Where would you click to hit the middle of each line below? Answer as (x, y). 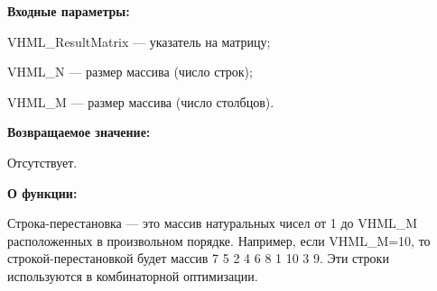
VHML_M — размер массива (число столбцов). (141, 101)
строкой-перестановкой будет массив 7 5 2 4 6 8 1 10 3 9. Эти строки (198, 258)
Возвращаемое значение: (79, 132)
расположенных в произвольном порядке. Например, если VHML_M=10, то (219, 240)
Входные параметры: (69, 11)
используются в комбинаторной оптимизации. (133, 275)
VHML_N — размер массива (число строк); (130, 72)
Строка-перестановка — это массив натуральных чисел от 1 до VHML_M (213, 223)
